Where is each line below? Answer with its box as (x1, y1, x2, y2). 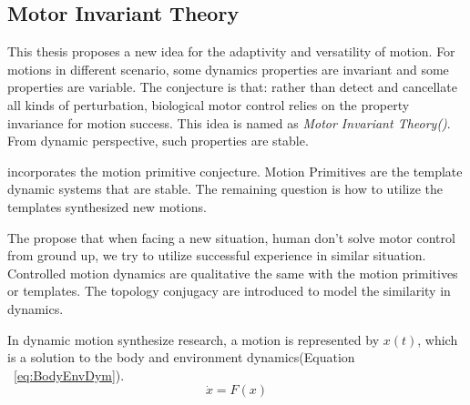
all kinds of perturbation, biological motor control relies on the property (7, 95, 410, 114)
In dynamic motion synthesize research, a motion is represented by (7, 329, 380, 349)
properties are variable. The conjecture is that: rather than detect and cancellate (7, 77, 457, 96)
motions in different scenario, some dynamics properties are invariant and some (7, 59, 449, 78)
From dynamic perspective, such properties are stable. (7, 131, 309, 150)
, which (417, 329, 458, 349)
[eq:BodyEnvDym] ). (14, 365, 125, 384)
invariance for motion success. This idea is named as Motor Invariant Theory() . (7, 113, 451, 132)
